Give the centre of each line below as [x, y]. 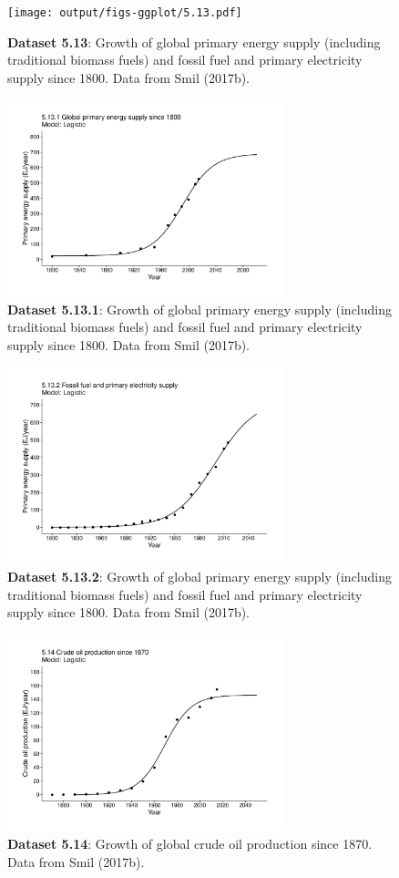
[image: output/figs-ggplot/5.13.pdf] [125, 13]
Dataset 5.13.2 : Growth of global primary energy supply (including [199, 577]
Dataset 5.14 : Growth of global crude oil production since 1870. [190, 844]
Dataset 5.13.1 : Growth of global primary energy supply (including [199, 309]
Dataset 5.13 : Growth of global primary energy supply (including [194, 41]
